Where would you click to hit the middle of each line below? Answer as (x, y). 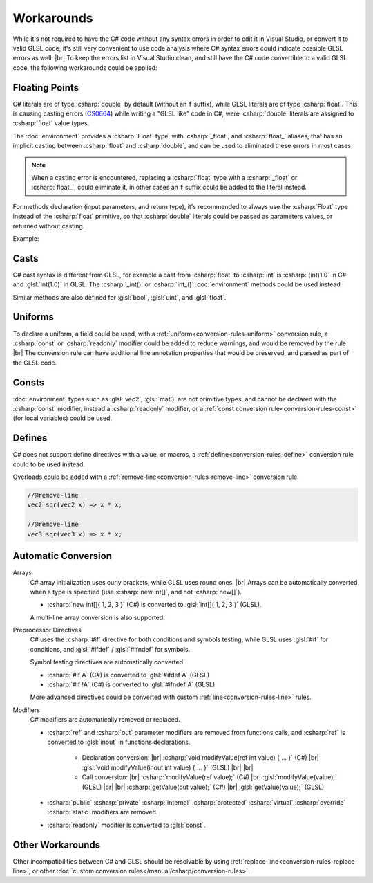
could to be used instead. (49, 464)
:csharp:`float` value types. (51, 123)
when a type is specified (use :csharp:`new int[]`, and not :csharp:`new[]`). (136, 592)
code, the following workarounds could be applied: (85, 67)
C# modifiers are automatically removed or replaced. (105, 720)
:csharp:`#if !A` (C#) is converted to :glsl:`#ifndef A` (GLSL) (131, 684)
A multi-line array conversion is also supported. (97, 617)
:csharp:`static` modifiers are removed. (103, 812)
